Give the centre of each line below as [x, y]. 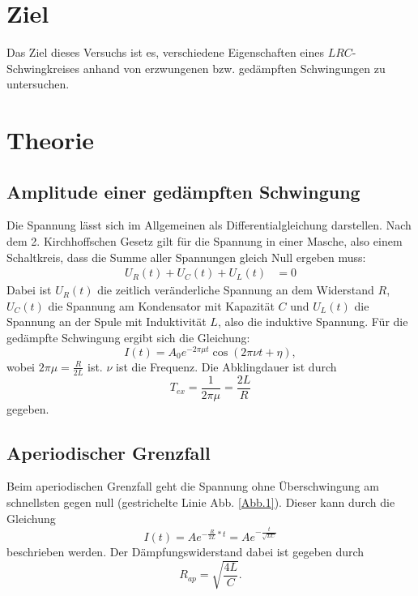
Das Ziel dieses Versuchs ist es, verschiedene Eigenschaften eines [165, 52]
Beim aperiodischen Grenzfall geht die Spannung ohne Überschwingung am [193, 486]
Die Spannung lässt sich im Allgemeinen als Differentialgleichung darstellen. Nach [209, 225]
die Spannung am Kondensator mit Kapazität [161, 305]
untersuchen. [38, 84]
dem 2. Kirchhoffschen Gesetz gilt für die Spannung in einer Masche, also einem [205, 241]
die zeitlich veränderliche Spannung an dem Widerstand [236, 290]
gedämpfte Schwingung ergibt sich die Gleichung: [128, 338]
